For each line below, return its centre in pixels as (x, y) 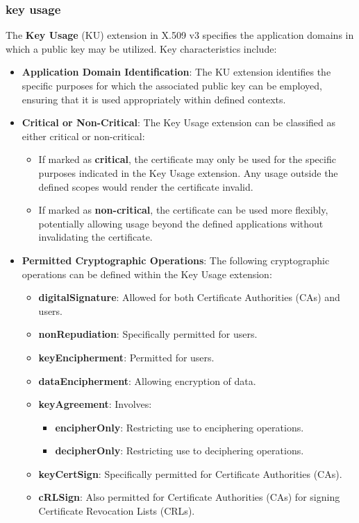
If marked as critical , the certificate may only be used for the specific (187, 159)
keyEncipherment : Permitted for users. (126, 357)
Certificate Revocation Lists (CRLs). (117, 511)
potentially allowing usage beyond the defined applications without (181, 223)
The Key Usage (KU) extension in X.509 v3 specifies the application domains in (180, 35)
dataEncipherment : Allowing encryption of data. (147, 380)
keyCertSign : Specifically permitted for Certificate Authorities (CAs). (190, 473)
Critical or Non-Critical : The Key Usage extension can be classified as (178, 122)
